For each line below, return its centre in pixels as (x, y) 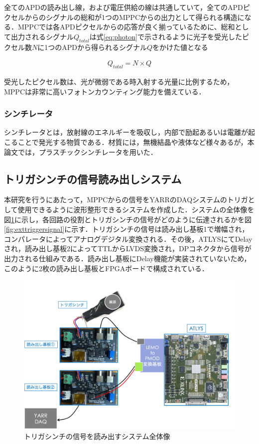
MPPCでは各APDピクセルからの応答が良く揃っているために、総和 (126, 27)
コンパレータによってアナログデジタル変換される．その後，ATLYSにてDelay (128, 238)
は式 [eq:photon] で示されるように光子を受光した (166, 36)
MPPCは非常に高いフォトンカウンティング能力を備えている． (105, 91)
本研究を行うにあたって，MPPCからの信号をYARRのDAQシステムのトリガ (126, 200)
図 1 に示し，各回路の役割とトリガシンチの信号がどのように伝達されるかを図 (128, 219)
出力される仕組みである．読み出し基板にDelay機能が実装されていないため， (128, 258)
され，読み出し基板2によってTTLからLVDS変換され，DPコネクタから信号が (128, 248)
